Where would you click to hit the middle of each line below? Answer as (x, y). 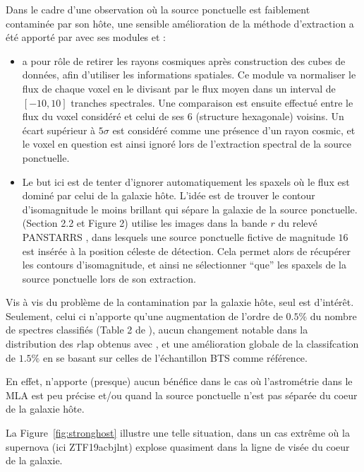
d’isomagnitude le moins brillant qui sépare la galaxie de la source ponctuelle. (190, 209)
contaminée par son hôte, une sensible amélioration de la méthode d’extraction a (180, 23)
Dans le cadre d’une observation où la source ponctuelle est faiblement (158, 9)
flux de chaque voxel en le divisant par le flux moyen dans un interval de (179, 88)
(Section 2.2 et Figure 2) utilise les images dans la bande (145, 223)
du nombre (333, 315)
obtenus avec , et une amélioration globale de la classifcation (228, 344)
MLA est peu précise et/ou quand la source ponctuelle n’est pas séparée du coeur (182, 395)
